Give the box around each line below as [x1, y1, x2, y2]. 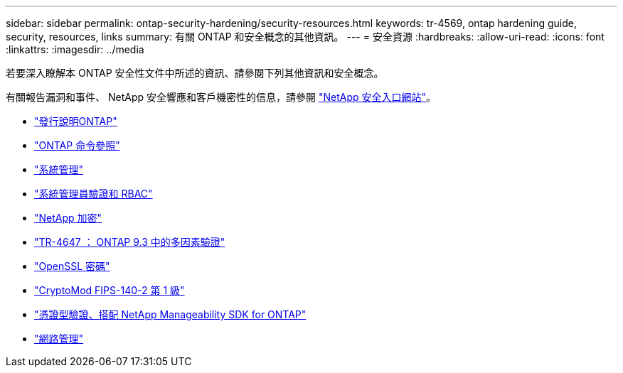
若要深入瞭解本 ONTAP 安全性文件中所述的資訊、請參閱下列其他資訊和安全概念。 [6, 67, 384, 79]
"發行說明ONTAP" [34, 115, 117, 127]
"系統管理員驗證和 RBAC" [34, 188, 153, 200]
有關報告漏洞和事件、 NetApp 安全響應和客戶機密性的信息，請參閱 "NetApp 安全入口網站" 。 [6, 91, 436, 103]
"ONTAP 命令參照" [34, 139, 120, 151]
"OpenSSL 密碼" [34, 260, 110, 272]
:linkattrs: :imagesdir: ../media [6, 43, 144, 55]
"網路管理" [34, 333, 84, 345]
